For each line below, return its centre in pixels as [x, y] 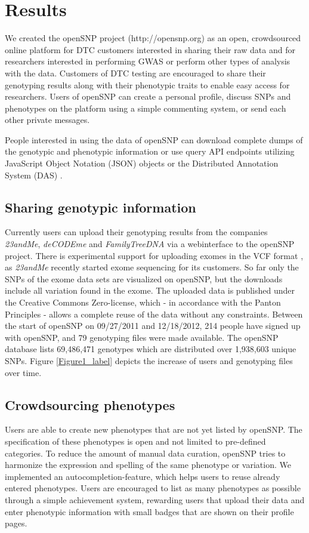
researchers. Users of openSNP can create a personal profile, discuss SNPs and [148, 96]
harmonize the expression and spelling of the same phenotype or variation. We [148, 465]
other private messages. [47, 120]
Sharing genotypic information [101, 207]
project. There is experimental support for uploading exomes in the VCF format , [154, 255]
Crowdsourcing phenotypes [90, 404]
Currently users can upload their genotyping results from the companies [136, 232]
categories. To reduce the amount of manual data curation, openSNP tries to [145, 453]
